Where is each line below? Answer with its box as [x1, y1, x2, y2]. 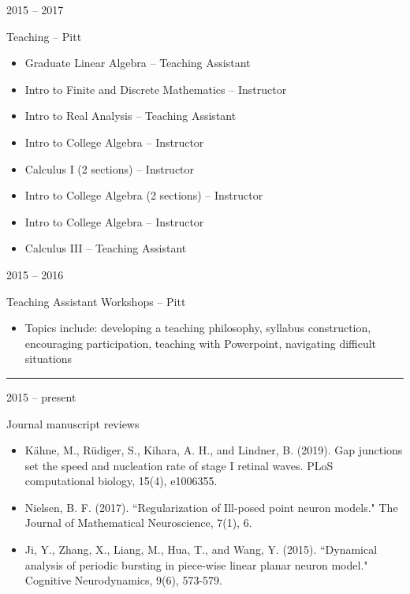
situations [24, 350, 73, 367]
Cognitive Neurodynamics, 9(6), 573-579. [24, 572, 222, 588]
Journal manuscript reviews [6, 415, 140, 431]
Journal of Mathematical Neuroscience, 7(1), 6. [24, 514, 252, 531]
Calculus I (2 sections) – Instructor [24, 160, 195, 177]
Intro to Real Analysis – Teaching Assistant [24, 107, 237, 124]
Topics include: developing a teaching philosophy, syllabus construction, [24, 319, 371, 336]
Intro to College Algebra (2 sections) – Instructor [24, 187, 263, 204]
